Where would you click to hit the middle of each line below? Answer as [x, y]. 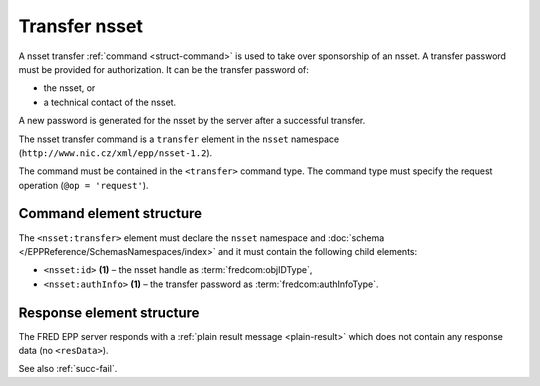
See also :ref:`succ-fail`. [68, 369]
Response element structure [109, 312]
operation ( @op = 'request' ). [83, 185]
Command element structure [110, 213]
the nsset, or [69, 88]
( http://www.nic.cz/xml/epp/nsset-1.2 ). [115, 152]
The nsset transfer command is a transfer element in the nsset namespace [179, 139]
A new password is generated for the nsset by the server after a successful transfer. [192, 121]
